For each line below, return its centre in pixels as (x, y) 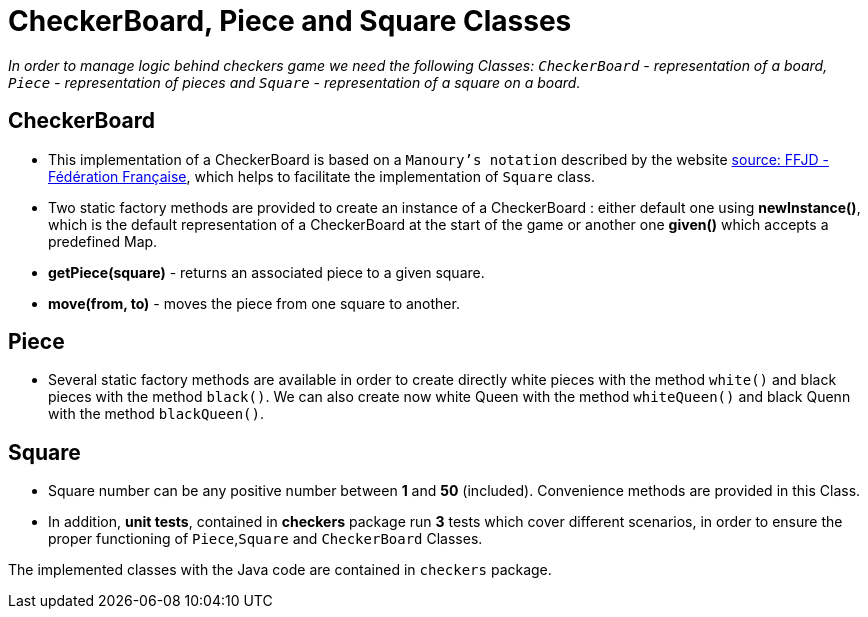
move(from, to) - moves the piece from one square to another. (254, 303)
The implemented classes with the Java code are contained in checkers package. (280, 570)
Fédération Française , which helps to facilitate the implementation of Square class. (321, 176)
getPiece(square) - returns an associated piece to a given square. (266, 272)
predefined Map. (103, 241)
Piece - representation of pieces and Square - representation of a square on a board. (294, 82)
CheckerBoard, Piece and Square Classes (290, 21)
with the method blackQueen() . (156, 414)
